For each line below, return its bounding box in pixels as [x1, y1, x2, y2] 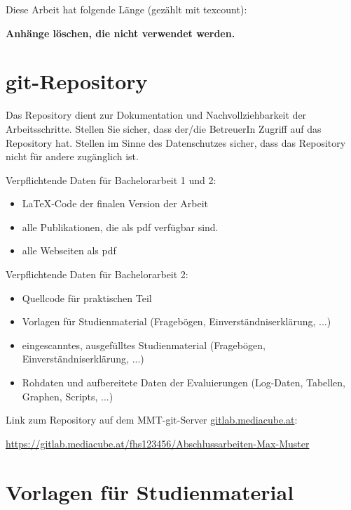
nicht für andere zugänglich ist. [6, 149, 139, 164]
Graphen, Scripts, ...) [22, 388, 113, 403]
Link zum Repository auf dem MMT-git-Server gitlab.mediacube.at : [6, 412, 298, 427]
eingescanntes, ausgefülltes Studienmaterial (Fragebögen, [22, 337, 266, 352]
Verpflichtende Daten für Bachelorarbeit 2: [6, 267, 188, 282]
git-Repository [6, 67, 148, 96]
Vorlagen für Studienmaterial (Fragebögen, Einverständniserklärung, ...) [22, 314, 331, 329]
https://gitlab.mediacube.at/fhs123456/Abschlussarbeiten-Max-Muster [6, 436, 310, 450]
